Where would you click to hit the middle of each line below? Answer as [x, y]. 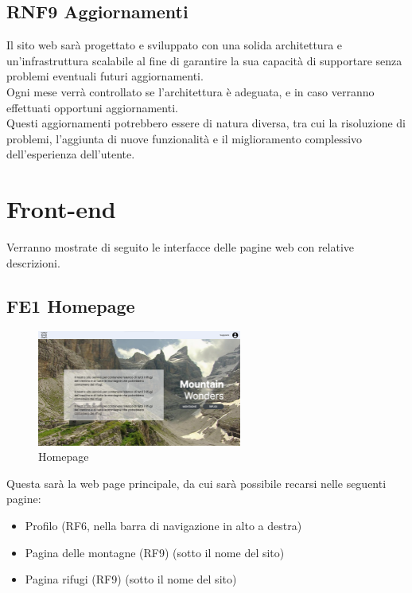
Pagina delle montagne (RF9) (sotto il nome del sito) [155, 552]
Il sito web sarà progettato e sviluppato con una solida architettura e [175, 45]
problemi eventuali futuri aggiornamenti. [105, 76]
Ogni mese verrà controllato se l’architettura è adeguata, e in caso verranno [190, 91]
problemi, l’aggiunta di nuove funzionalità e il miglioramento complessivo [185, 138]
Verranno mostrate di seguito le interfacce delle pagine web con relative [181, 247]
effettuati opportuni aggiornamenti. [92, 107]
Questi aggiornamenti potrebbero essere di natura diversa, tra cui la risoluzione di [206, 123]
